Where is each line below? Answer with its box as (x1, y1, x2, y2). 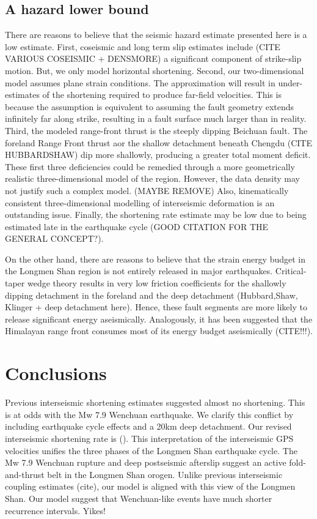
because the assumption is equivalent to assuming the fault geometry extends (5, 100, 294, 113)
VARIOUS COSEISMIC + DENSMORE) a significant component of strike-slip (5, 52, 302, 65)
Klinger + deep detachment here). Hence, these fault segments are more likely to (5, 301, 307, 313)
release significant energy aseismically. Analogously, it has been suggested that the (5, 312, 313, 325)
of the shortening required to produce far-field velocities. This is (42, 88, 282, 101)
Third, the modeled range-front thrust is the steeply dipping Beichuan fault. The (5, 124, 308, 136)
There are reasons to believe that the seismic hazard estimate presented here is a (5, 28, 307, 41)
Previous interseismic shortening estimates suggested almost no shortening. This (5, 396, 305, 409)
